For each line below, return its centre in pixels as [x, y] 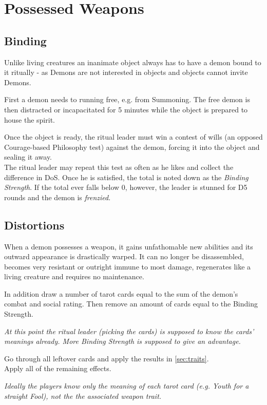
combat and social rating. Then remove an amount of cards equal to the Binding [131, 304]
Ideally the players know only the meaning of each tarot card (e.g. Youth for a [127, 386]
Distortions [34, 225]
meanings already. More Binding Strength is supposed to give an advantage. [122, 341]
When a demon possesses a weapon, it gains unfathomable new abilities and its [129, 246]
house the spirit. [30, 119]
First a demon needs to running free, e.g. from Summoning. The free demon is [127, 99]
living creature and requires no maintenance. [74, 276]
